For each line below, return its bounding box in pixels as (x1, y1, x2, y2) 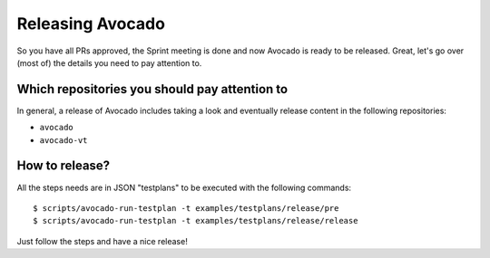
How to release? (16, 158, 111, 174)
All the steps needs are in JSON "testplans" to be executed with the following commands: (16, 182, 352, 193)
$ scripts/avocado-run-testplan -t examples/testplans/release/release (33, 215, 358, 226)
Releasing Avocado (16, 14, 165, 33)
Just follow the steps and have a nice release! (16, 235, 188, 246)
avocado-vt (39, 135, 88, 145)
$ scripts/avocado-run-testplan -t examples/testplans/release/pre (33, 203, 339, 213)
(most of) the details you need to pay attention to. (16, 57, 202, 68)
